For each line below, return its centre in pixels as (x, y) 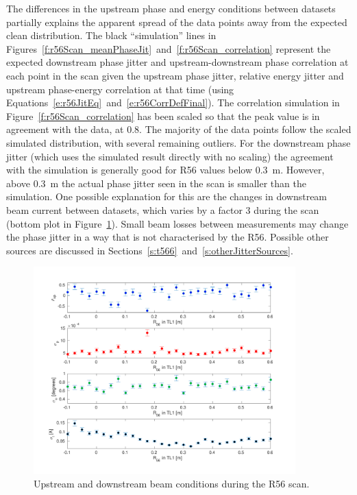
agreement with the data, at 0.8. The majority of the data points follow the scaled (179, 129)
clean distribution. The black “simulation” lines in (111, 35)
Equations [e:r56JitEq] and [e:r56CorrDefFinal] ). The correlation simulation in (173, 102)
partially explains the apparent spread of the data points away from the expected (177, 22)
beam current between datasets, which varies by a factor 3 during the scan (163, 209)
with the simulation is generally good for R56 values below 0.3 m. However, (165, 170)
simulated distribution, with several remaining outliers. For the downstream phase (178, 142)
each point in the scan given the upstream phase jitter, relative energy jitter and (175, 75)
